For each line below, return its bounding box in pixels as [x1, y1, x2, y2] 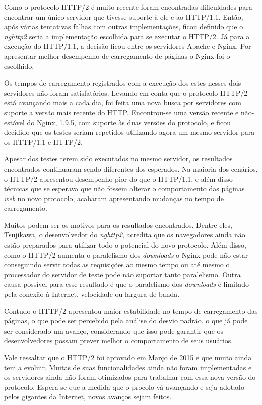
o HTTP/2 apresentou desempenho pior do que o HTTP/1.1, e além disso [4, 173, 233, 184]
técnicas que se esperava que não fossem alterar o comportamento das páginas [4, 183, 245, 194]
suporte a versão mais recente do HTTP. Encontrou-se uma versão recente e [4, 107, 239, 117]
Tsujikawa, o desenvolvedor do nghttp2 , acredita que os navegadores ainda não [4, 229, 245, 240]
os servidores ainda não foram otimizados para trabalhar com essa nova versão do [4, 372, 256, 382]
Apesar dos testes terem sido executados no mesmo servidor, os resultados [4, 153, 233, 164]
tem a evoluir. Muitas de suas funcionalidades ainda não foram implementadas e [4, 362, 252, 372]
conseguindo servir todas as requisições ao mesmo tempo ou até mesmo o [4, 259, 230, 270]
